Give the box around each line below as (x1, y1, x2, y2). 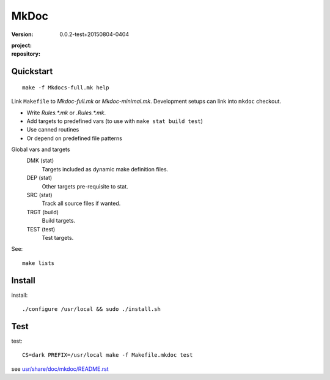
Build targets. (42, 217, 76, 225)
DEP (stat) (26, 174, 53, 182)
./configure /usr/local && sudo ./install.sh (22, 306, 161, 313)
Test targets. (42, 234, 74, 241)
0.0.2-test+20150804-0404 (59, 31, 130, 38)
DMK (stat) (26, 157, 54, 165)
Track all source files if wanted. (42, 199, 121, 207)
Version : (11, 31, 34, 38)
